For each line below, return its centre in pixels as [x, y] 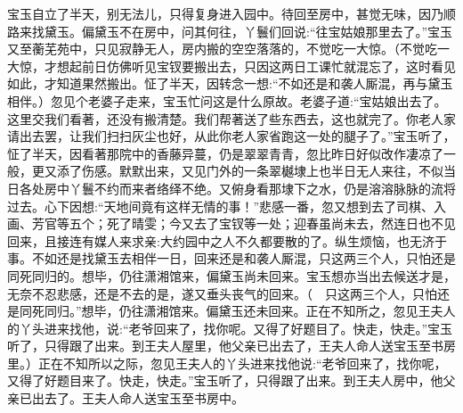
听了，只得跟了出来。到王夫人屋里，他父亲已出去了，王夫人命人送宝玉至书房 [231, 346]
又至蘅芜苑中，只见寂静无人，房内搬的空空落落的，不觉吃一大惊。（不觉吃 [222, 49]
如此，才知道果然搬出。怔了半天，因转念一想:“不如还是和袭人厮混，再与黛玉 [230, 83]
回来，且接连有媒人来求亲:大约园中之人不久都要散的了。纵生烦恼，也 [208, 240]
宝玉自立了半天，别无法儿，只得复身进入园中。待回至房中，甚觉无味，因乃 [225, 13]
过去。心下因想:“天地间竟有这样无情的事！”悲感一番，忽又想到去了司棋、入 [227, 206]
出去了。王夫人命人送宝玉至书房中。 [138, 398]
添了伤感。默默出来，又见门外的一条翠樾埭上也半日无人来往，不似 [250, 171]
